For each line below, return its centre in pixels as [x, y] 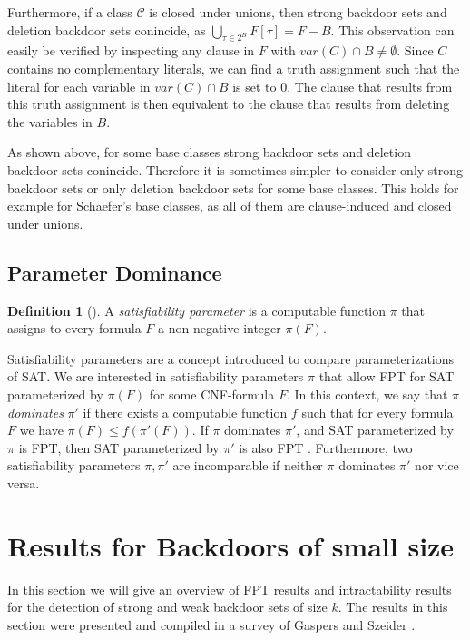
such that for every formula [377, 412]
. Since [415, 50]
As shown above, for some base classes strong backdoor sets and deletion [209, 152]
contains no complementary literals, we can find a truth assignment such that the [234, 68]
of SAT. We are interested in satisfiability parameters [156, 376]
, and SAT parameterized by [375, 430]
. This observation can [392, 30]
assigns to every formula [74, 328]
